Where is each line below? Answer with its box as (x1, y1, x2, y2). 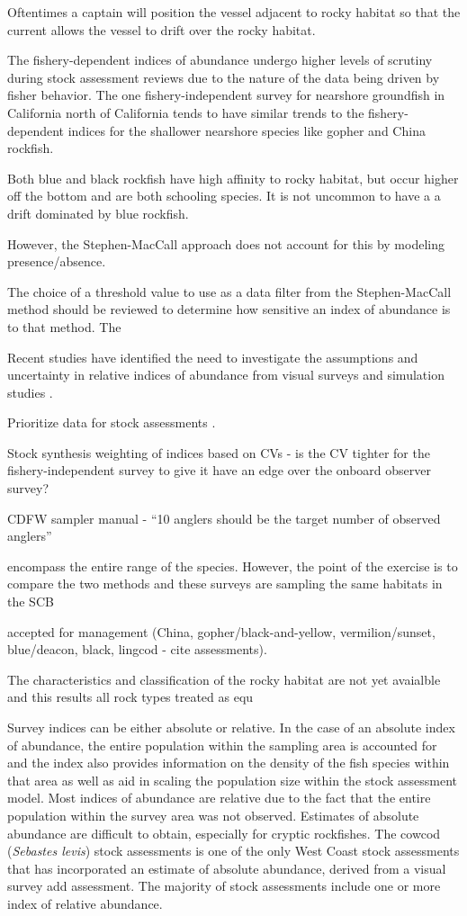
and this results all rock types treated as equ (7, 687, 254, 706)
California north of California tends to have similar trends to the (7, 103, 364, 121)
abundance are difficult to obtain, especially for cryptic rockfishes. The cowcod (7, 823, 441, 842)
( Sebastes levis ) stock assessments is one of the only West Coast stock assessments (7, 841, 460, 860)
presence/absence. (7, 252, 106, 271)
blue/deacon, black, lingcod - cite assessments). (7, 640, 267, 659)
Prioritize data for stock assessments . (7, 413, 216, 432)
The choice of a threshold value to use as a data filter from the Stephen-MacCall (7, 282, 452, 301)
